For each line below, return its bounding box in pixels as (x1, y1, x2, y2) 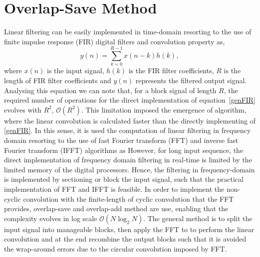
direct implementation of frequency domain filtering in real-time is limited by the (4, 154, 252, 165)
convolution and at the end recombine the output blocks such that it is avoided (4, 234, 247, 244)
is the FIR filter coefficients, (128, 65, 214, 76)
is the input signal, (47, 65, 104, 76)
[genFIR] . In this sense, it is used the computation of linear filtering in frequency (4, 125, 251, 135)
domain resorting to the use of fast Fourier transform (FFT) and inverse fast (4, 135, 239, 145)
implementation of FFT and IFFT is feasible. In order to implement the (4, 183, 225, 194)
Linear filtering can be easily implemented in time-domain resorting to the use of (4, 26, 252, 37)
